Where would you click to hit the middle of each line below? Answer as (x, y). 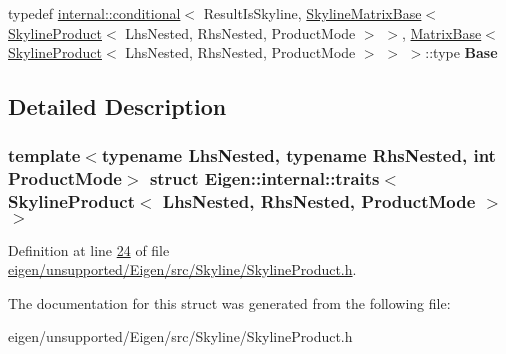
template (44, 155)
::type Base (461, 52)
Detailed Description (117, 106)
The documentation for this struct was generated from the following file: (229, 302)
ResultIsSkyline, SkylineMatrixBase (312, 13)
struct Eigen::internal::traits (264, 178)
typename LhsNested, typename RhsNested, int (298, 155)
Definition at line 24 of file (89, 249)
